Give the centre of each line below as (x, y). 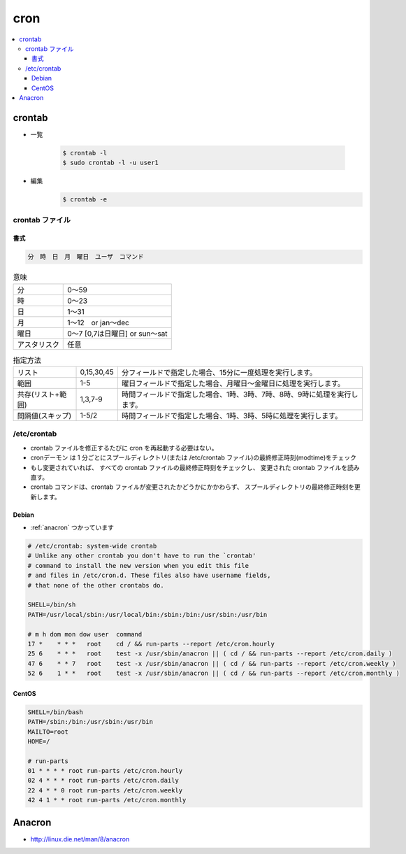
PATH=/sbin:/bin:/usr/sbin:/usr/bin (90, 722)
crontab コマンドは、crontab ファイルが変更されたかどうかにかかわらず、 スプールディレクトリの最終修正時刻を (193, 487)
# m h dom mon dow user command (85, 634)
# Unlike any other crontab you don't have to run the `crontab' (142, 556)
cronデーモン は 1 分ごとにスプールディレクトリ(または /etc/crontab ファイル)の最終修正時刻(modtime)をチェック (193, 457)
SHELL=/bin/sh (52, 605)
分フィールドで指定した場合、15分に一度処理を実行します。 (219, 373)
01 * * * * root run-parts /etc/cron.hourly (105, 771)
